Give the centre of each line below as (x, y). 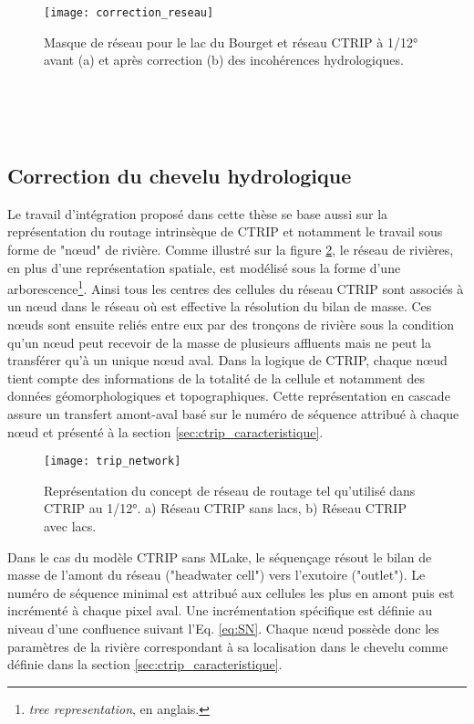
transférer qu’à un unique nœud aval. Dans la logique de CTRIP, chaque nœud (227, 360)
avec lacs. (70, 526)
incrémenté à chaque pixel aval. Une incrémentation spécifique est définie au (220, 610)
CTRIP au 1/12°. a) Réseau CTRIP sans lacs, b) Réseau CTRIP (225, 508)
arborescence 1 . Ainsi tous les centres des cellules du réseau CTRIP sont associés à (236, 287)
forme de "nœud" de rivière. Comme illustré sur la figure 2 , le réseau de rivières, (231, 250)
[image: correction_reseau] (129, 13)
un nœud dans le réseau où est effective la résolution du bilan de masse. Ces (220, 306)
